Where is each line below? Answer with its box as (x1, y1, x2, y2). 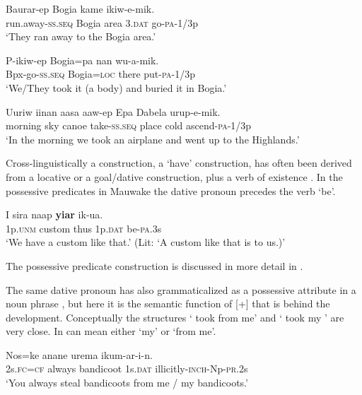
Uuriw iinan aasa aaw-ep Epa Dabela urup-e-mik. (6, 104, 221, 119)
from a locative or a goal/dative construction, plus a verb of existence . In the (6, 169, 343, 184)
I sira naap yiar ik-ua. (6, 207, 103, 222)
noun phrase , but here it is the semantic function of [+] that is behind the (6, 296, 330, 311)
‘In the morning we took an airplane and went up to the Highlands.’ (6, 131, 300, 146)
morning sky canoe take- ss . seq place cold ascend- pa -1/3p (6, 118, 252, 133)
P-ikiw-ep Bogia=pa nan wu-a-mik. (6, 52, 159, 67)
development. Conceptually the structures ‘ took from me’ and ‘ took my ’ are (6, 309, 344, 324)
